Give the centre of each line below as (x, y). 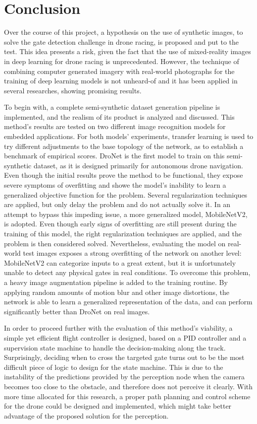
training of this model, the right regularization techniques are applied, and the (123, 233)
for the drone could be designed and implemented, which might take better (118, 406)
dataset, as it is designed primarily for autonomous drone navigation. (138, 165)
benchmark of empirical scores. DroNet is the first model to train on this (114, 156)
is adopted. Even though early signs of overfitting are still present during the (120, 224)
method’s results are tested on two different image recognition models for (115, 126)
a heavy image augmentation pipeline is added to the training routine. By (116, 282)
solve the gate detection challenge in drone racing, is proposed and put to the (122, 41)
